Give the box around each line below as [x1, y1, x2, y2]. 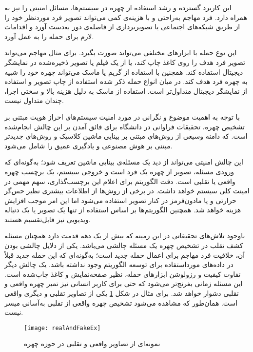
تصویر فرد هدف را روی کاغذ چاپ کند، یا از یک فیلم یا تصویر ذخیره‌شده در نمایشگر [4, 57, 245, 67]
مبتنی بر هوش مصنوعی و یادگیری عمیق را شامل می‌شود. [4, 140, 173, 150]
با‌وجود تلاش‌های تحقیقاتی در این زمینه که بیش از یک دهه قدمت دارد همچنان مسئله [4, 230, 245, 241]
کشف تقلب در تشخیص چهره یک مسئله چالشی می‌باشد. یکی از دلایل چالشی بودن [4, 240, 243, 250]
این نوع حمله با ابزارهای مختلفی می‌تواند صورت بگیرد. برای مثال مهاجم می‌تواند [4, 47, 237, 58]
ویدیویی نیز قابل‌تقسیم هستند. [4, 214, 91, 224]
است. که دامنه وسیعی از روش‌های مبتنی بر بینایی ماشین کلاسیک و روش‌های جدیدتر [4, 131, 248, 141]
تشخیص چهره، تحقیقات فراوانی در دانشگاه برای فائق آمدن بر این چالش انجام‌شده [4, 121, 245, 131]
